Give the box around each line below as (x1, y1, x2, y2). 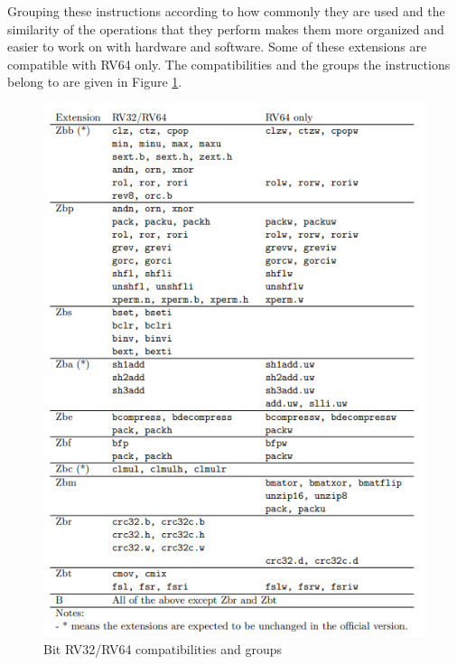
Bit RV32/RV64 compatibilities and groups (43, 640, 283, 659)
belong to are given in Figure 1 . (7, 72, 182, 91)
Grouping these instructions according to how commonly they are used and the (7, 2, 445, 20)
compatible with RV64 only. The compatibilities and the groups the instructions (7, 54, 451, 73)
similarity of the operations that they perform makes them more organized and (7, 19, 444, 38)
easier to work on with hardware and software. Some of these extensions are (7, 37, 427, 56)
